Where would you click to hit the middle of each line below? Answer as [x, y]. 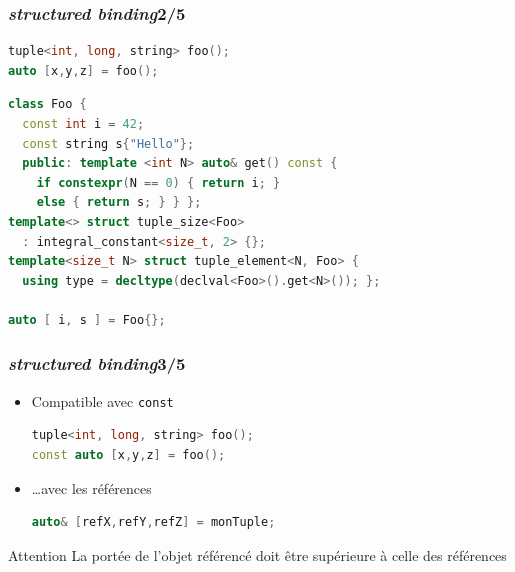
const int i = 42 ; [83, 124]
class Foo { [47, 104]
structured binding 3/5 [97, 363]
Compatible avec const [102, 400]
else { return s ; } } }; [119, 202]
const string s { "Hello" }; [108, 143]
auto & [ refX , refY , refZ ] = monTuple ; [153, 522]
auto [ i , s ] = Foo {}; [87, 319]
